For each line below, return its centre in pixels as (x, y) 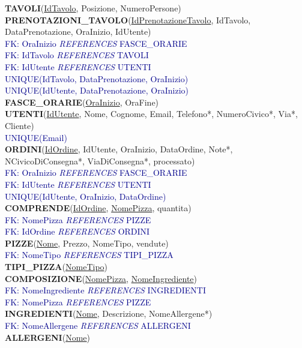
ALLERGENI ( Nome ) (48, 337)
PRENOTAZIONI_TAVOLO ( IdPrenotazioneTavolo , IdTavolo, (128, 19)
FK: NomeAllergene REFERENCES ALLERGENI (98, 325)
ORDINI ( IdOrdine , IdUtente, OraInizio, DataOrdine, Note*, (119, 149)
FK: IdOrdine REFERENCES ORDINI (77, 231)
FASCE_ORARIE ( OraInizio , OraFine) (82, 102)
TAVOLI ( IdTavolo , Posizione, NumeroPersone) (93, 8)
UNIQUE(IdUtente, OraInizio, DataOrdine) (86, 196)
